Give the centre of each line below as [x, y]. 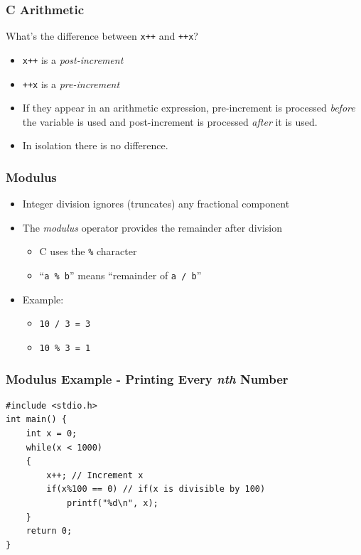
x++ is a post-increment [73, 59]
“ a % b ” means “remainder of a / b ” [120, 275]
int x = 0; [52, 433]
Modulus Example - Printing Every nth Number [147, 378]
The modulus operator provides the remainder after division [152, 227]
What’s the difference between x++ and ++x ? [102, 36]
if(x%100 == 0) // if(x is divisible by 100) [156, 489]
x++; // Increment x [95, 475]
